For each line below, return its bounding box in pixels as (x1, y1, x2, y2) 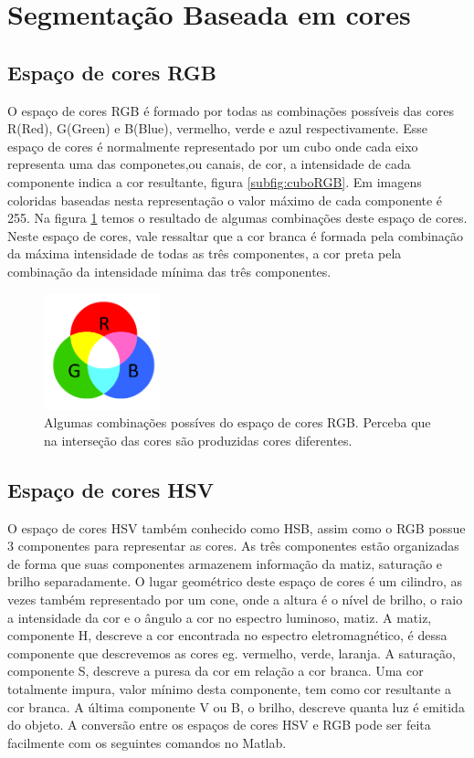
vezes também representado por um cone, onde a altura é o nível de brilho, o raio (7, 590, 463, 609)
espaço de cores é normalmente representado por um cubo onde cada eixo (7, 136, 418, 155)
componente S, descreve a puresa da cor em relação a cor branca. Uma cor (7, 661, 424, 680)
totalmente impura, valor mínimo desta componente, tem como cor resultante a (7, 679, 451, 699)
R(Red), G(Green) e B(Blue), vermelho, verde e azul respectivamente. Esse (7, 119, 427, 138)
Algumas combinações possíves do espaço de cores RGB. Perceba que (44, 413, 431, 432)
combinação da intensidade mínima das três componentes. (7, 261, 332, 280)
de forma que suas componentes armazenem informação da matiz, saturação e (7, 553, 443, 573)
